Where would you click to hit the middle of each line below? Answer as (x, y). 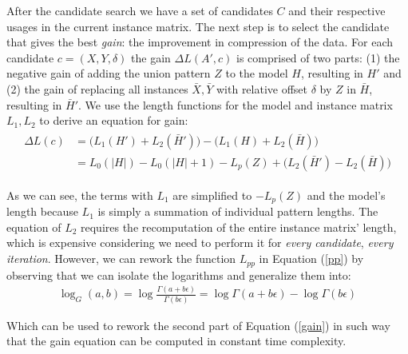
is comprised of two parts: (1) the (318, 57)
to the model (257, 73)
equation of (34, 227)
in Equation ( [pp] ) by (311, 259)
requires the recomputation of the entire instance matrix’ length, (239, 227)
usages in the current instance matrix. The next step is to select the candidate (198, 26)
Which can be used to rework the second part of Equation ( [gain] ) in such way (198, 325)
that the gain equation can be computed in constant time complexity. (176, 341)
